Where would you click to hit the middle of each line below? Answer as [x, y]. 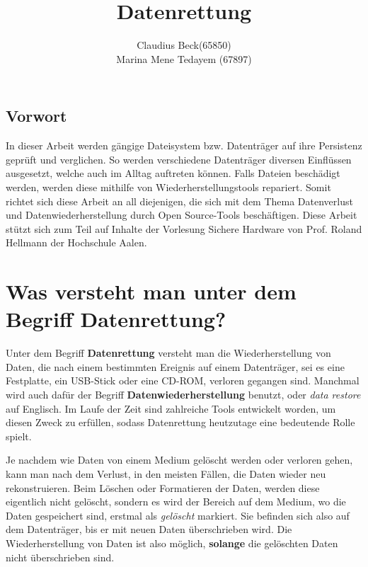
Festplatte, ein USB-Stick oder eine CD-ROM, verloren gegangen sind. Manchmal [183, 380]
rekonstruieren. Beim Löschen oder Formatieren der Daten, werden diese [163, 487]
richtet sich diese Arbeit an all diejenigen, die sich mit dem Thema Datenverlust [179, 201]
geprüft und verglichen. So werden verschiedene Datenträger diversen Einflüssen [179, 159]
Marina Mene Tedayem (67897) [184, 58]
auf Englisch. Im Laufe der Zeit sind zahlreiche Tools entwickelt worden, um [171, 408]
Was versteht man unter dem [151, 291]
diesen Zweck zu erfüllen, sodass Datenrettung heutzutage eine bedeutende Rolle [180, 422]
